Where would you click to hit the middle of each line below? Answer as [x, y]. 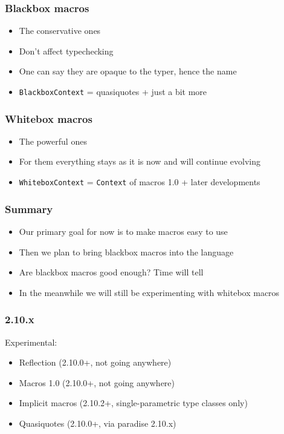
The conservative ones [60, 31]
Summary [29, 209]
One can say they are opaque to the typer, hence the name [128, 71]
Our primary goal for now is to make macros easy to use [123, 231]
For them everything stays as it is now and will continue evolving [140, 161]
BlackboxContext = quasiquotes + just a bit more [113, 91]
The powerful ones [53, 141]
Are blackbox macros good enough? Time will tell [111, 272]
